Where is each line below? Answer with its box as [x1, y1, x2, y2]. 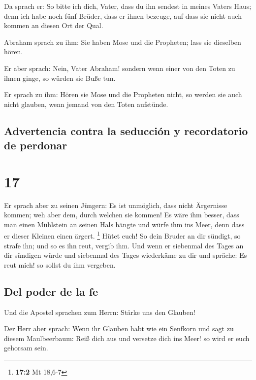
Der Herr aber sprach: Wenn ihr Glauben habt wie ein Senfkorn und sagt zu [4, 323, 234, 334]
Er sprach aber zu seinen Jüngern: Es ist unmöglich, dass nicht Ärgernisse [4, 200, 227, 210]
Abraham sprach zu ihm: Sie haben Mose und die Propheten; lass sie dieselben [4, 36, 241, 47]
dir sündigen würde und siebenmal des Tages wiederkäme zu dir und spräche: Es [4, 250, 247, 260]
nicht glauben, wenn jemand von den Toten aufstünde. [4, 99, 168, 109]
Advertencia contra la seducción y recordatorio [4, 123, 248, 138]
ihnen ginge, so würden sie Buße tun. [4, 72, 116, 83]
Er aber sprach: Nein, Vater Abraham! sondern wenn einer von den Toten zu [4, 63, 235, 73]
